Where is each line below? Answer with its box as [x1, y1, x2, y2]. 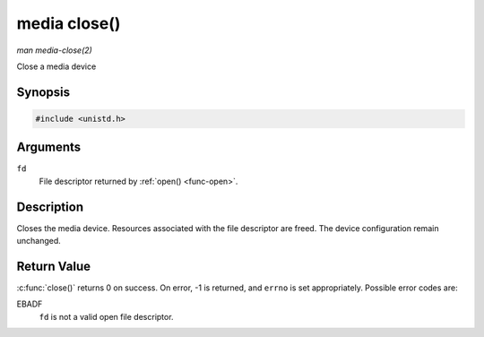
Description [16, 199, 84, 214]
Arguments [16, 140, 82, 155]
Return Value [16, 258, 91, 273]
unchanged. [16, 236, 62, 246]
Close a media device [16, 61, 97, 72]
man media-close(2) [16, 45, 93, 56]
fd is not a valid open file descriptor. [39, 311, 174, 322]
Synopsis [16, 84, 71, 99]
